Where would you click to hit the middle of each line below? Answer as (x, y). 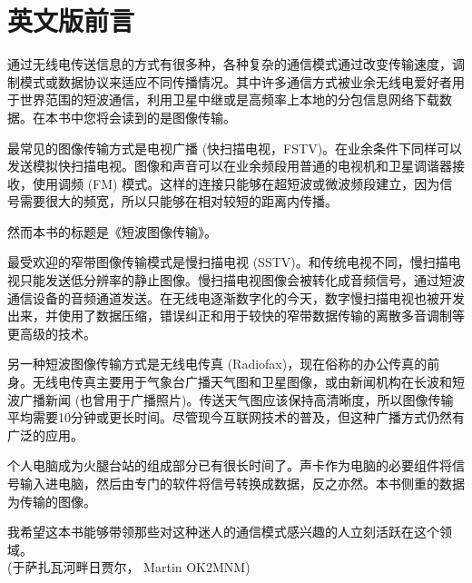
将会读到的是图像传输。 (166, 117)
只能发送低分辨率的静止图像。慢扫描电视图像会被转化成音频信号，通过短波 (242, 280)
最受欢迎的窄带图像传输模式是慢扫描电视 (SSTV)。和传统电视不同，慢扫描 (228, 262)
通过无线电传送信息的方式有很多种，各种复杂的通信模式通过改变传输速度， (230, 64)
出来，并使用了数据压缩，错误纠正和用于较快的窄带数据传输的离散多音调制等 (236, 316)
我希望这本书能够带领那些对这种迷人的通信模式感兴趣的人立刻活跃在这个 (223, 532)
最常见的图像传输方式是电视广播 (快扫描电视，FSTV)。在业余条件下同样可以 (235, 148)
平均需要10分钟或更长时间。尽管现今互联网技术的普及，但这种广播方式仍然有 (236, 417)
